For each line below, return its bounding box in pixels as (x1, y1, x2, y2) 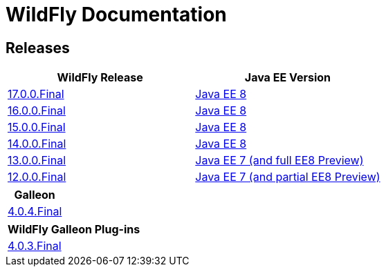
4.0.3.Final (8, 239, 62, 253)
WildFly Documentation (6, 3, 227, 26)
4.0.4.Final (8, 204, 62, 219)
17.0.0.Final (8, 87, 64, 101)
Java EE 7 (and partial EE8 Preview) (195, 170, 380, 184)
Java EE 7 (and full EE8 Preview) (195, 153, 364, 168)
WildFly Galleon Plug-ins (8, 222, 140, 237)
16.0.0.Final (8, 104, 66, 118)
